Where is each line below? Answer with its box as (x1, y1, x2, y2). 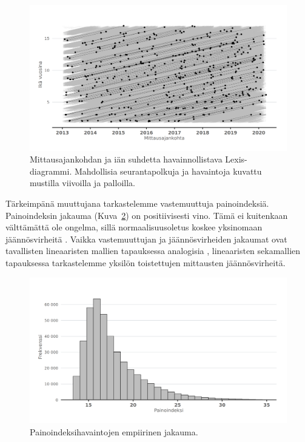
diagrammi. (30, 164, 72, 177)
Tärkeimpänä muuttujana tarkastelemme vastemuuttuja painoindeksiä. (5, 196, 269, 209)
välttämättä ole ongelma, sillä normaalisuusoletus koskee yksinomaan (5, 221, 263, 233)
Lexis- (225, 153, 247, 166)
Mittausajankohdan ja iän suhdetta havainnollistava (30, 153, 223, 166)
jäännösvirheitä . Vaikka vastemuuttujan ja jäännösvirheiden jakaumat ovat (5, 232, 287, 245)
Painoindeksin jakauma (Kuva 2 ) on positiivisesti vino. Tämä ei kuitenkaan (5, 209, 288, 221)
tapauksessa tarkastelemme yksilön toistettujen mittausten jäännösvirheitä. (5, 256, 286, 269)
